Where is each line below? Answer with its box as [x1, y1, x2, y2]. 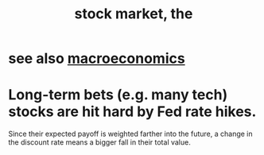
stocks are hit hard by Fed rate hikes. [8, 103, 257, 121]
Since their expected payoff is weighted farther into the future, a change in [8, 129, 253, 139]
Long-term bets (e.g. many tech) [8, 86, 228, 104]
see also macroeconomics [8, 49, 185, 68]
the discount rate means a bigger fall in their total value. [8, 138, 191, 147]
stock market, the [74, 5, 193, 23]
